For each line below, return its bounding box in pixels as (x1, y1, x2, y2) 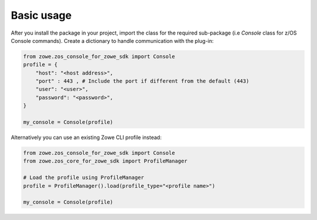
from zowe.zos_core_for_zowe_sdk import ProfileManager (23, 158, 188, 164)
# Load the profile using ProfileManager (23, 174, 144, 181)
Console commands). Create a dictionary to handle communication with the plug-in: (11, 37, 214, 44)
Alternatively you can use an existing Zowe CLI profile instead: (11, 134, 162, 141)
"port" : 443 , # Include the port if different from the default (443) (35, 78, 249, 84)
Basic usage (11, 9, 72, 22)
